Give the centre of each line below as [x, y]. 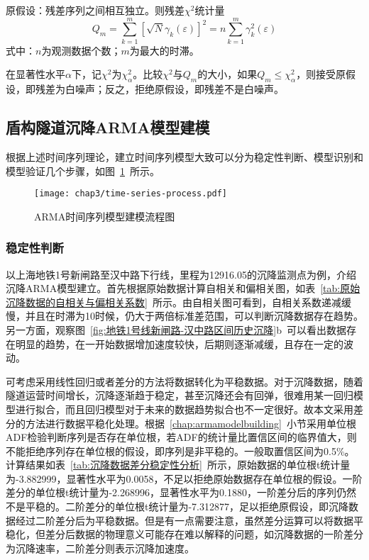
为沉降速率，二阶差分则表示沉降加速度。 [100, 548]
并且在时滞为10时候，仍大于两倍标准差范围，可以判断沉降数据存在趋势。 [194, 316]
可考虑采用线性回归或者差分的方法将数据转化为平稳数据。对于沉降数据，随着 [184, 381]
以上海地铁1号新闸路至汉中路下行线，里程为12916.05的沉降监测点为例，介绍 [181, 274]
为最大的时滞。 [164, 50]
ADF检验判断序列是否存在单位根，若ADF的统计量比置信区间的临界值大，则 [181, 437]
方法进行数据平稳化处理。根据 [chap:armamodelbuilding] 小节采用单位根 [191, 423]
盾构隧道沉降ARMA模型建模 [108, 127]
